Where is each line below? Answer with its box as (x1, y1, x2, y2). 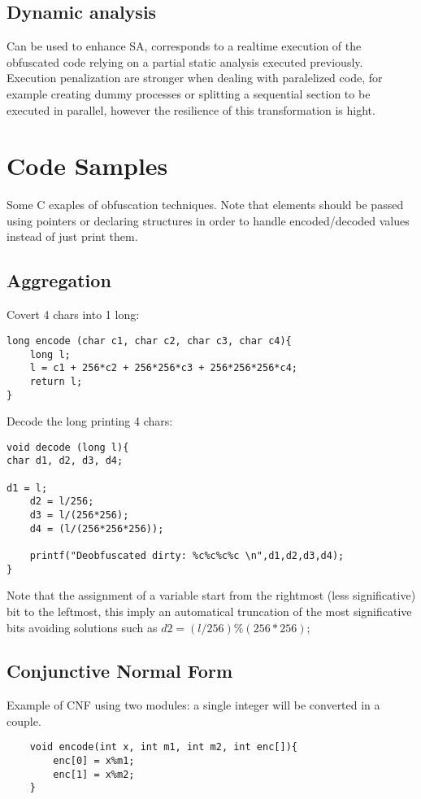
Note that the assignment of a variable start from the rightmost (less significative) (7, 587, 416, 604)
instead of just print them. (7, 228, 138, 245)
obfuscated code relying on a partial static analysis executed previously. (7, 53, 363, 70)
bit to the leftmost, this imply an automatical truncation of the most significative (7, 602, 412, 619)
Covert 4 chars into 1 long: (7, 306, 140, 323)
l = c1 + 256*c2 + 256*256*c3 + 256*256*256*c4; (29, 362, 297, 374)
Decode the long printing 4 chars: (7, 413, 173, 430)
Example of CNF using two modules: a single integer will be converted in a (7, 696, 380, 714)
